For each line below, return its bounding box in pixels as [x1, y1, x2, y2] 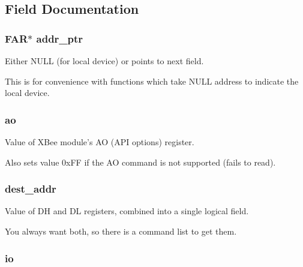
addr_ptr [36, 31, 83, 46]
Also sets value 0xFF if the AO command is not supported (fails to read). [5, 155, 276, 168]
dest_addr [5, 181, 56, 196]
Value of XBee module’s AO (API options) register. [5, 136, 194, 148]
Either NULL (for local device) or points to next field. [5, 55, 204, 67]
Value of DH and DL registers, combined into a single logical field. [5, 205, 249, 217]
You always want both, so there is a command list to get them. [5, 225, 237, 237]
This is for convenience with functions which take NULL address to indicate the [5, 74, 299, 87]
